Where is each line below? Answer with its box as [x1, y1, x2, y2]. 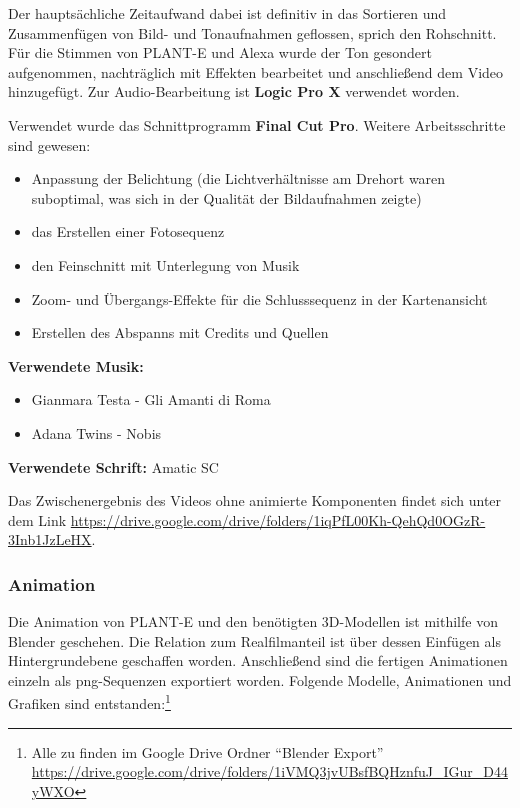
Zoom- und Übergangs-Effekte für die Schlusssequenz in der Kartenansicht [31, 288, 488, 309]
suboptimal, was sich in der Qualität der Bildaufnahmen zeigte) [31, 187, 422, 208]
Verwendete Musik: [8, 355, 144, 376]
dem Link [8, 509, 67, 530]
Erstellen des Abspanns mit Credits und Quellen [31, 322, 329, 343]
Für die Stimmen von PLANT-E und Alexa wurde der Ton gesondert [8, 42, 432, 63]
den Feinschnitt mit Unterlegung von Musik [31, 254, 300, 275]
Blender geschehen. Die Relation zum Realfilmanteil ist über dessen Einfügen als [8, 630, 501, 651]
